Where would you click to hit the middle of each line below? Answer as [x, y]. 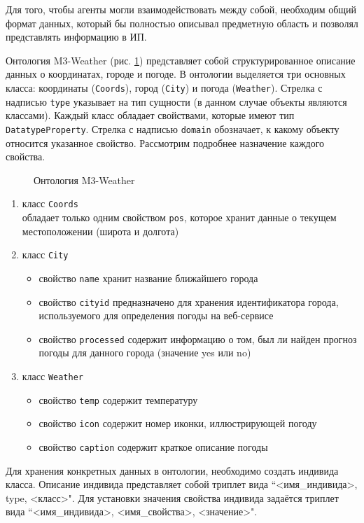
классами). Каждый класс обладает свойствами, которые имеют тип [150, 115]
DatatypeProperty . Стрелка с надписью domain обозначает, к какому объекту [173, 128]
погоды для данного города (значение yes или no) [145, 353]
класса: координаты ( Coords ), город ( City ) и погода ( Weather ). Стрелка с [164, 87]
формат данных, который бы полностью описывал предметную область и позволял [182, 23]
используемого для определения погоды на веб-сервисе [156, 315]
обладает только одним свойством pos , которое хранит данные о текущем [179, 217]
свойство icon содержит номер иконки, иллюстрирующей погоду [178, 423]
